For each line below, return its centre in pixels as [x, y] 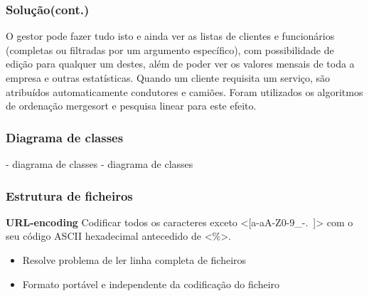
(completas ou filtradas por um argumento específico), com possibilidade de [170, 49]
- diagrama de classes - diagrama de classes [100, 164]
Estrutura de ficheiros [69, 195]
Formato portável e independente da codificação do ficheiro [151, 284]
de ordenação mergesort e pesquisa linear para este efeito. [131, 106]
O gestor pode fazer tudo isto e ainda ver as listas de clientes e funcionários [170, 36]
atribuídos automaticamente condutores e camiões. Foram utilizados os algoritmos [184, 91]
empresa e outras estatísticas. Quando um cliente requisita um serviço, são [168, 78]
